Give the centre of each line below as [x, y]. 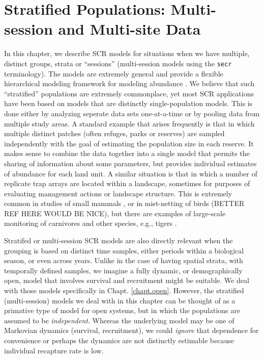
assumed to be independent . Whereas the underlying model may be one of [119, 320]
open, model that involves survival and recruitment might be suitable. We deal [127, 280]
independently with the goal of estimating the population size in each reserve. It [129, 143]
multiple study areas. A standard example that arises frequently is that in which [129, 123]
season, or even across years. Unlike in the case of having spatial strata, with [124, 260]
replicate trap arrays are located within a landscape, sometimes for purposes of [127, 183]
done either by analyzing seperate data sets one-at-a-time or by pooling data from [132, 113]
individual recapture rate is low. [54, 350]
